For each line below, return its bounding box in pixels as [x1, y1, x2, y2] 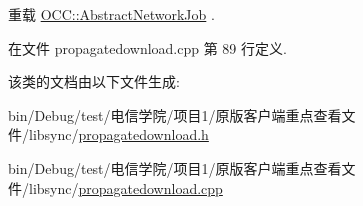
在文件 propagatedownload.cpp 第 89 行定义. [8, 37, 287, 58]
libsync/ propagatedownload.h [28, 124, 209, 145]
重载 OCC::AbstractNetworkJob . [8, 4, 215, 24]
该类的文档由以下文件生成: [8, 71, 180, 92]
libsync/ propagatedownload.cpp [28, 177, 223, 198]
